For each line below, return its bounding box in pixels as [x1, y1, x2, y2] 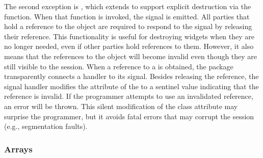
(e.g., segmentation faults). [4, 121, 88, 131]
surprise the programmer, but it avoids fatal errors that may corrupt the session [4, 111, 254, 121]
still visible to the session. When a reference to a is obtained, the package [4, 61, 233, 71]
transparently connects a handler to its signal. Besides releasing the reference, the [4, 71, 259, 82]
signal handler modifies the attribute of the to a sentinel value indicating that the [4, 81, 259, 91]
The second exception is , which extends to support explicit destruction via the [4, 1, 251, 11]
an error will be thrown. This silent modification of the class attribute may [4, 100, 238, 111]
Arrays [4, 142, 33, 155]
